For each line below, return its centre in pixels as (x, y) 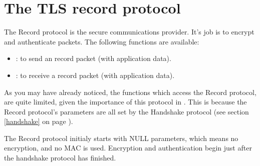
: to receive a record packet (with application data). (95, 75)
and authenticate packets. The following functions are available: (102, 41)
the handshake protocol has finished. (60, 158)
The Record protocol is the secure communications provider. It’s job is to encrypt (129, 32)
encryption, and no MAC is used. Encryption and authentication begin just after (128, 148)
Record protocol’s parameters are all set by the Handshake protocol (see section (126, 111)
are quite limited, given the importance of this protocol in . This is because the (125, 102)
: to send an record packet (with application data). (93, 58)
